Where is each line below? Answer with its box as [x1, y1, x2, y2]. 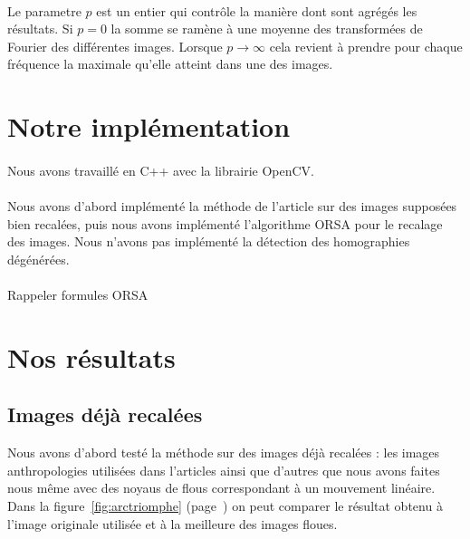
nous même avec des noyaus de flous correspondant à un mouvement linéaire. [7, 478, 436, 497]
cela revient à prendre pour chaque [269, 36, 463, 55]
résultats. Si [7, 19, 73, 38]
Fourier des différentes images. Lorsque [7, 36, 223, 55]
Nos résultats [7, 338, 176, 375]
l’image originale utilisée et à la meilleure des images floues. [7, 514, 338, 533]
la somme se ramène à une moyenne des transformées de [110, 19, 423, 38]
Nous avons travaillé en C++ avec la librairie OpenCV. [7, 160, 314, 179]
